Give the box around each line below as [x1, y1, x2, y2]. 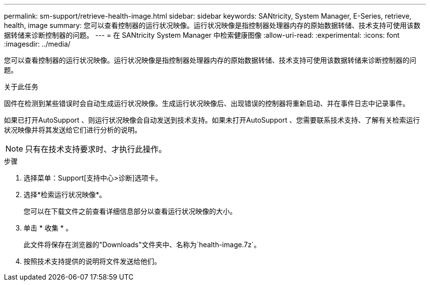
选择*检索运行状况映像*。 [24, 190, 107, 199]
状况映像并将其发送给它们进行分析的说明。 [4, 126, 141, 134]
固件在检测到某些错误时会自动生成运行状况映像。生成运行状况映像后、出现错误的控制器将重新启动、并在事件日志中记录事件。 [4, 99, 409, 107]
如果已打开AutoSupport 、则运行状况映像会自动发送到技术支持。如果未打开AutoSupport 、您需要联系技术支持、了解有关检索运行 [4, 116, 420, 124]
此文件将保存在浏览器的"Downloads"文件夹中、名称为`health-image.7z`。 [24, 240, 261, 249]
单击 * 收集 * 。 [24, 224, 73, 232]
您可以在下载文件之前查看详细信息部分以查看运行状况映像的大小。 [24, 207, 237, 215]
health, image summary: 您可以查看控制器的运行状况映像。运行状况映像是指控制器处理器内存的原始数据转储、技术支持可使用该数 [4, 21, 421, 29]
